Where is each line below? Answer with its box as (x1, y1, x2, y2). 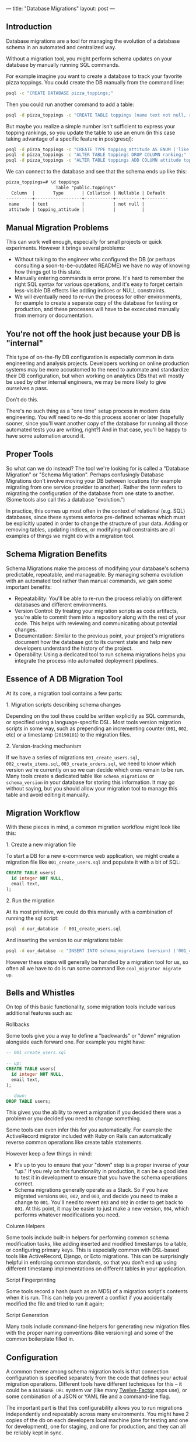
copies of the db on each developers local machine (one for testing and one (6, 1417, 188, 1424)
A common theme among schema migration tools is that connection (6, 1368, 169, 1375)
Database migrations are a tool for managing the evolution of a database (6, 38, 180, 45)
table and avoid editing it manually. (6, 791, 90, 798)
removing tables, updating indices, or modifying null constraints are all (6, 526, 175, 533)
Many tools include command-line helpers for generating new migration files (6, 1323, 190, 1330)
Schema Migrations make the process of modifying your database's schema (6, 565, 190, 572)
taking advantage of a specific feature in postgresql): (6, 135, 134, 142)
